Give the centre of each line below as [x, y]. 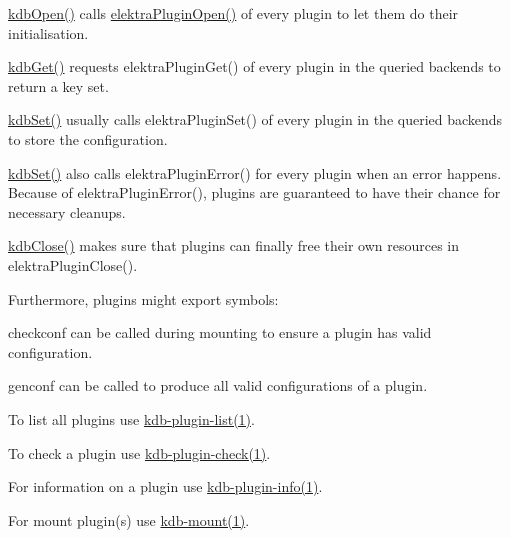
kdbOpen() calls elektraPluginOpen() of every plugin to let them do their [233, 13]
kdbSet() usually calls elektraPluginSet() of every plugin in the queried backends [255, 119]
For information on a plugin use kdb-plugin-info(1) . [165, 486]
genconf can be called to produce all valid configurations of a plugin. [218, 385]
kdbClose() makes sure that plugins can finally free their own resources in [233, 245]
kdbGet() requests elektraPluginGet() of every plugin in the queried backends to [254, 66]
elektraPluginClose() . [73, 264]
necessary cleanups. [67, 211]
